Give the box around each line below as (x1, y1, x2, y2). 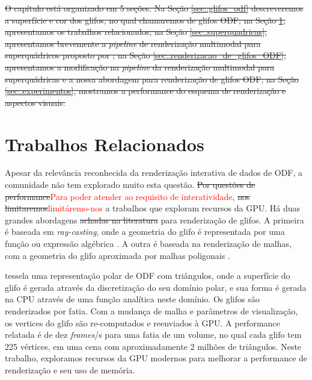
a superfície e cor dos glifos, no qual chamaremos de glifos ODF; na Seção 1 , (5, 13, 286, 26)
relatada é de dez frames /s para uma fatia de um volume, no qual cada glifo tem (5, 328, 302, 341)
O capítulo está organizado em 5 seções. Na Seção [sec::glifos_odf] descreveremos (5, 2, 304, 14)
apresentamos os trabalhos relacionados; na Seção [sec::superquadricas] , (5, 25, 268, 38)
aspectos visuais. (5, 96, 66, 108)
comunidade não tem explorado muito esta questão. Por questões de (5, 178, 255, 191)
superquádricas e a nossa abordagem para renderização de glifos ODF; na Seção (5, 72, 299, 85)
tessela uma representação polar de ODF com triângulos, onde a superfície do (5, 269, 290, 282)
